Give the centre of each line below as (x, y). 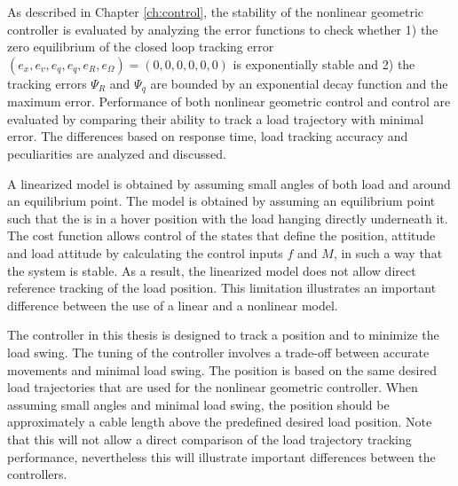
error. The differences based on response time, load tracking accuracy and (208, 136)
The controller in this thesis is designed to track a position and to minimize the (223, 335)
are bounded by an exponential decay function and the (299, 83)
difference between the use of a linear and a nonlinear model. (173, 305)
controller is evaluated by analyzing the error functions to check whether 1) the (223, 29)
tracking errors (47, 83)
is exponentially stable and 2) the (324, 63)
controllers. (37, 474)
